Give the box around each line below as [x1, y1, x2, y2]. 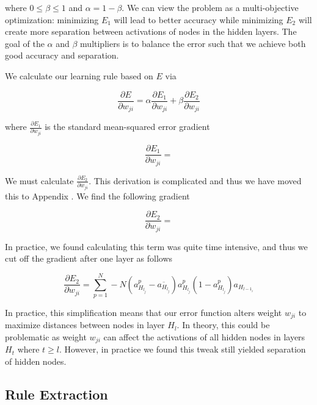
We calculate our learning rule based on [5, 69, 153, 82]
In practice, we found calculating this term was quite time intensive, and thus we [5, 240, 308, 253]
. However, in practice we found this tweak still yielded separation [59, 343, 306, 356]
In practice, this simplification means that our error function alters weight [5, 306, 282, 318]
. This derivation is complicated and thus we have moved [89, 174, 302, 187]
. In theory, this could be [177, 318, 270, 331]
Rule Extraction [5, 385, 108, 403]
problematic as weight [5, 330, 87, 343]
